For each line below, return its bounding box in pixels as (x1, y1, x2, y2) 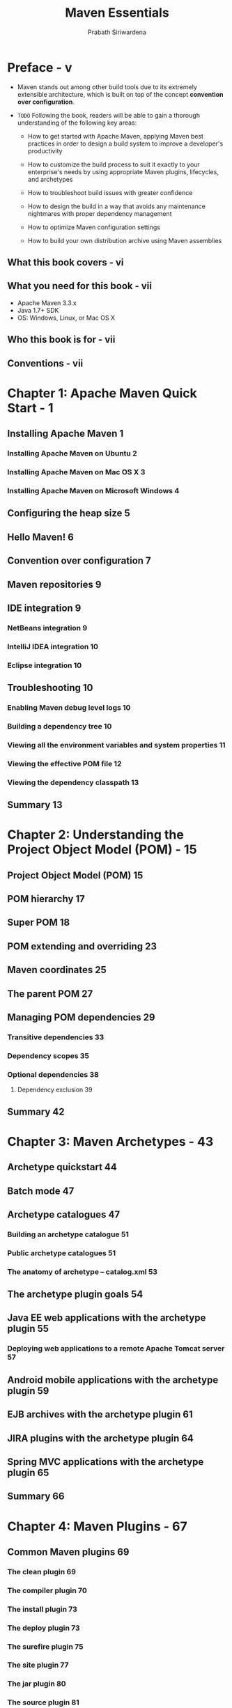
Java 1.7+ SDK (17, 306, 59, 314)
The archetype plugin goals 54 (7, 1289, 144, 1301)
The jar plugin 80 (7, 1679, 66, 1688)
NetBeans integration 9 (7, 623, 88, 632)
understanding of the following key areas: (17, 118, 137, 127)
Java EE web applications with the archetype (7, 1312, 206, 1324)
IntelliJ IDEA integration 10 (7, 642, 99, 651)
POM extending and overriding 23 (7, 940, 157, 952)
